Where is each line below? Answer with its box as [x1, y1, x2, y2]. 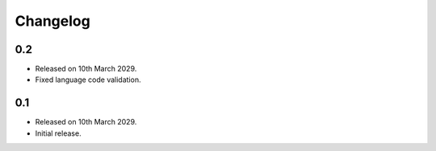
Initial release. [35, 129, 82, 138]
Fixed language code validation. [35, 75, 141, 84]
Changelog [15, 12, 90, 30]
